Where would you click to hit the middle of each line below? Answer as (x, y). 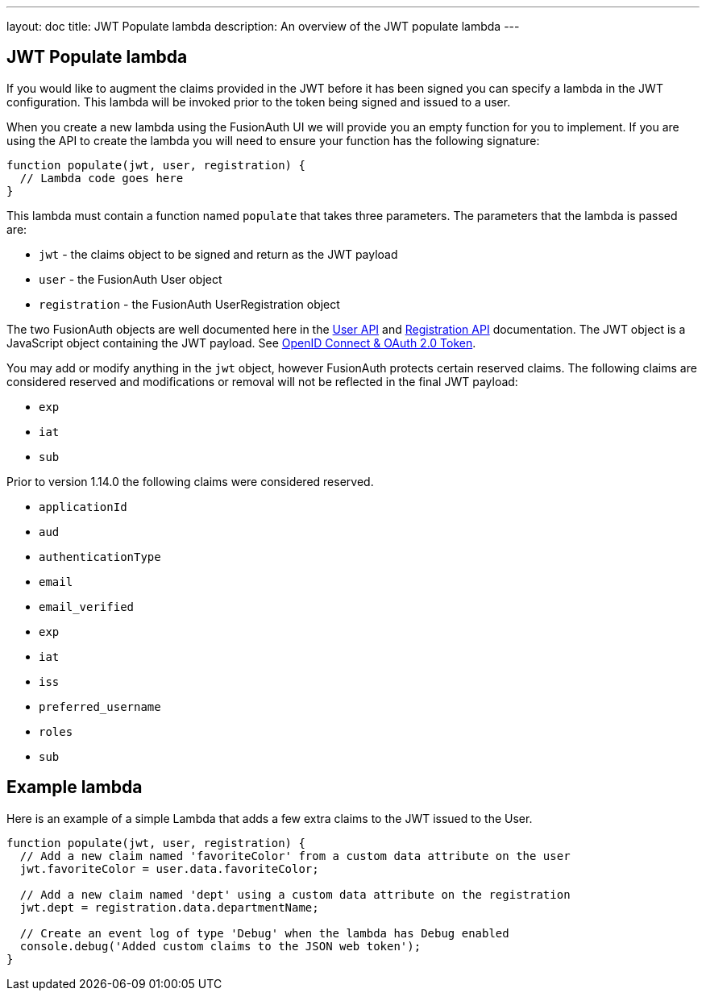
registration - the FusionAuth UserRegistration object (189, 304)
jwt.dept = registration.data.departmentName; (169, 907)
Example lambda (75, 787)
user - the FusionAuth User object (131, 279)
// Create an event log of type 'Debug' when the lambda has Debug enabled (264, 933)
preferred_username (100, 706)
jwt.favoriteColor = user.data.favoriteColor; (169, 868)
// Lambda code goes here (102, 178)
